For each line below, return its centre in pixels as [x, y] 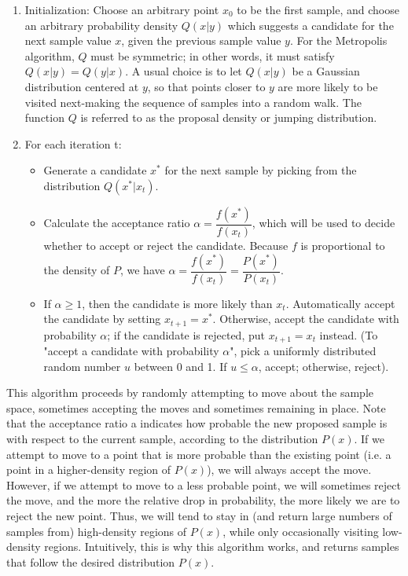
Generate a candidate [95, 170]
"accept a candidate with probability [131, 351]
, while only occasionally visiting [301, 531]
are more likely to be [328, 86]
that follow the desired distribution [91, 561]
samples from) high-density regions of [97, 531]
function [44, 117]
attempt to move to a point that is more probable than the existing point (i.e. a [199, 454]
